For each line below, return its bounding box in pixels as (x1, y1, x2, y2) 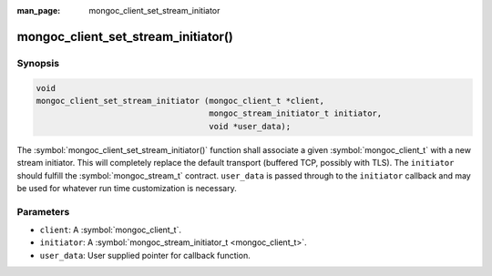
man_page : (16, 5, 61, 15)
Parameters (16, 205, 70, 218)
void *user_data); (209, 121, 292, 131)
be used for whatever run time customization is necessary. (16, 182, 237, 193)
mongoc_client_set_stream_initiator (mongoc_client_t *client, (36, 96, 325, 106)
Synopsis (16, 56, 59, 69)
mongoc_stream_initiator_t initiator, (209, 108, 383, 118)
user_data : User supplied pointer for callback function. (39, 250, 251, 261)
